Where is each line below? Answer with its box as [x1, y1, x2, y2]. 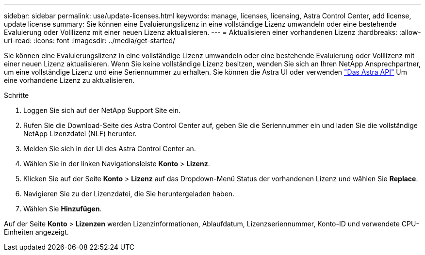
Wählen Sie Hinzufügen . [23, 205, 102, 213]
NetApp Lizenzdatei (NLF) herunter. [23, 129, 137, 138]
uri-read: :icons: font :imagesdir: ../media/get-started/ [4, 36, 176, 45]
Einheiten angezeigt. [4, 228, 69, 236]
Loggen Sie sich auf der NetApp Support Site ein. [23, 106, 181, 114]
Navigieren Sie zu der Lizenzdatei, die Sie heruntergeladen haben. [23, 190, 235, 198]
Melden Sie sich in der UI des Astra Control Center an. [23, 144, 196, 153]
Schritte [4, 91, 29, 99]
